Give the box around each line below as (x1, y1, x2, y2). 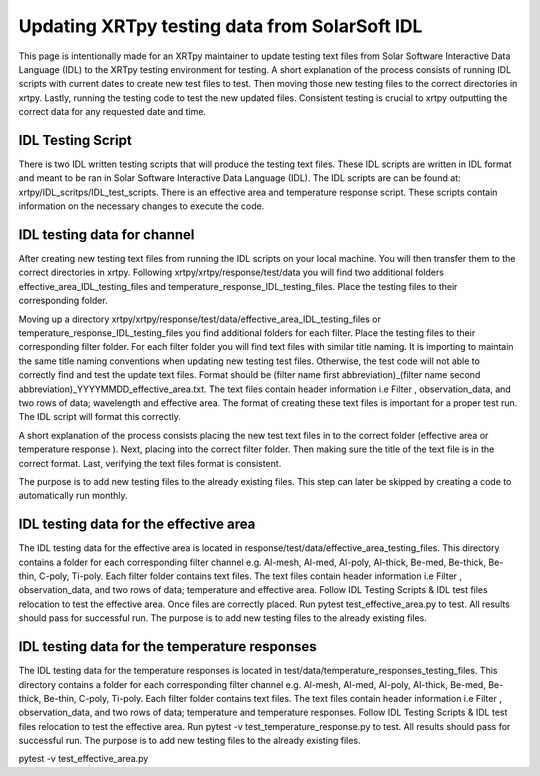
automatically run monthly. (18, 490, 129, 502)
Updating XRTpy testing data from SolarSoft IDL (18, 15, 423, 37)
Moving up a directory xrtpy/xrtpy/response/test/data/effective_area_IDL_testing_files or (18, 313, 382, 325)
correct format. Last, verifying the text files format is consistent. (18, 457, 282, 469)
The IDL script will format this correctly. (18, 411, 182, 423)
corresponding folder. (18, 295, 109, 307)
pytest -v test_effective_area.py (18, 753, 149, 765)
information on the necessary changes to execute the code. (18, 200, 265, 212)
